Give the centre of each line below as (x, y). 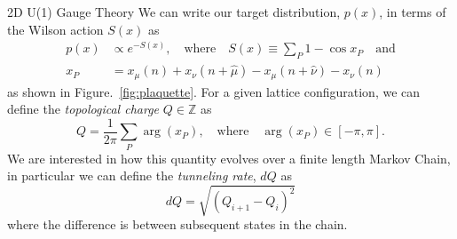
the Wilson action (55, 29)
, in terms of (413, 12)
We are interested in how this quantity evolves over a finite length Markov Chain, (229, 158)
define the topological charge (83, 109)
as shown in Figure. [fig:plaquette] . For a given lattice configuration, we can (214, 91)
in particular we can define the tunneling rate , (132, 175)
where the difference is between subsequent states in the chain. (177, 224)
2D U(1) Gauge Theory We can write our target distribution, (174, 12)
